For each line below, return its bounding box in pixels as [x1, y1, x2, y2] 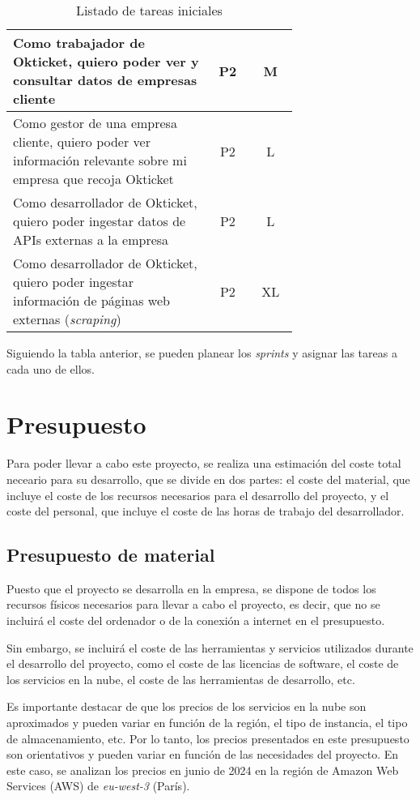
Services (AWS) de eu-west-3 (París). [6, 777, 190, 794]
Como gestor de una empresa [13, 113, 177, 132]
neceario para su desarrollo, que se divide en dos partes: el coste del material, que [6, 470, 410, 487]
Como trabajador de [13, 33, 145, 52]
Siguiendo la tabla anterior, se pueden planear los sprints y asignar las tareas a [6, 344, 397, 361]
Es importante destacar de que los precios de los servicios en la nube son [6, 698, 367, 715]
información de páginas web [13, 291, 170, 310]
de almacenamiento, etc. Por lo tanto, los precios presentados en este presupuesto [6, 729, 409, 747]
